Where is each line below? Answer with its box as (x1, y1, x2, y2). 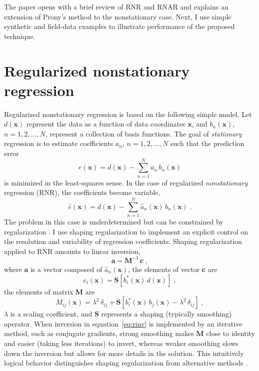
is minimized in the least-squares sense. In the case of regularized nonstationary (4, 177, 248, 187)
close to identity (206, 328, 255, 338)
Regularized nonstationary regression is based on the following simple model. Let (4, 108, 252, 119)
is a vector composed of (30, 263, 102, 274)
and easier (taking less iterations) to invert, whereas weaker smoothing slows (4, 337, 238, 348)
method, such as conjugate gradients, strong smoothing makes (4, 328, 194, 338)
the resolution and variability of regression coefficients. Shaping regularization (4, 236, 242, 246)
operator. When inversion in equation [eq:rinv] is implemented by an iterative (4, 318, 242, 328)
